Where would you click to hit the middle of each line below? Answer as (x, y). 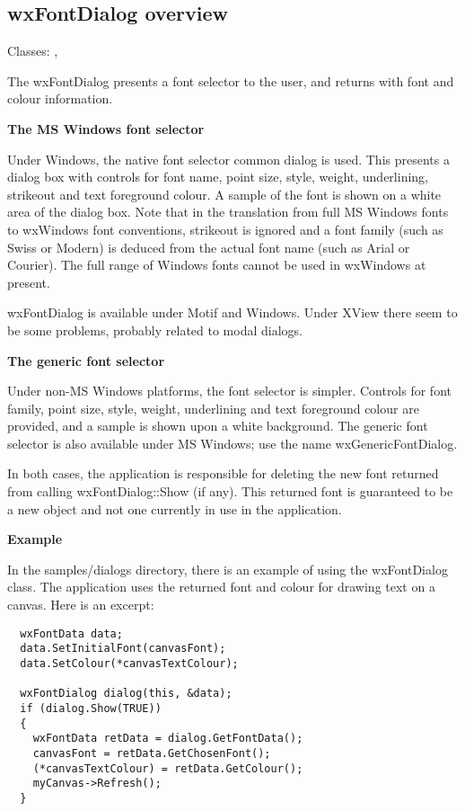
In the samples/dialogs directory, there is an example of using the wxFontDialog (228, 569)
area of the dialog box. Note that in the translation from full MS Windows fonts (228, 212)
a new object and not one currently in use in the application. (175, 508)
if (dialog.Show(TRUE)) (91, 708)
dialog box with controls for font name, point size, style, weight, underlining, (218, 177)
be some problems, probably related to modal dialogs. (155, 330)
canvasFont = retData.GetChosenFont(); (152, 753)
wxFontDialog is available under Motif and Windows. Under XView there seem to (232, 312)
